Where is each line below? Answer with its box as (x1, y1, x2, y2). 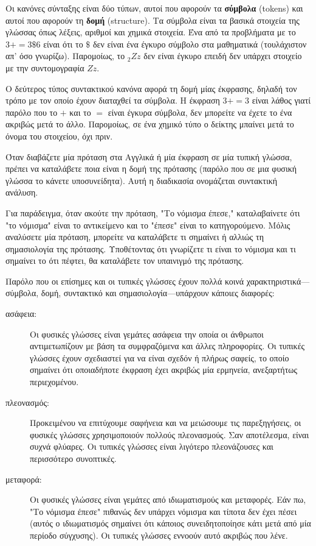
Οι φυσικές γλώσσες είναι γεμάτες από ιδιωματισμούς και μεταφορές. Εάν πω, (30, 493, 306, 506)
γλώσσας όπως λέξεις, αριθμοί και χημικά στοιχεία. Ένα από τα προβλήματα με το (5, 26, 296, 38)
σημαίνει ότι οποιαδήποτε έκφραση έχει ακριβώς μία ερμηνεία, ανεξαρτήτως (30, 363, 298, 376)
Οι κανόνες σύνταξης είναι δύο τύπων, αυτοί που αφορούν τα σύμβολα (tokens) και (5, 2, 303, 14)
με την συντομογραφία (5, 61, 84, 74)
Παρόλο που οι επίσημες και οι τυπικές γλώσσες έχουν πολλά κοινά (5, 274, 244, 287)
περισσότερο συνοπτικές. (30, 452, 117, 464)
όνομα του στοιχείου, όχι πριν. (5, 129, 113, 142)
